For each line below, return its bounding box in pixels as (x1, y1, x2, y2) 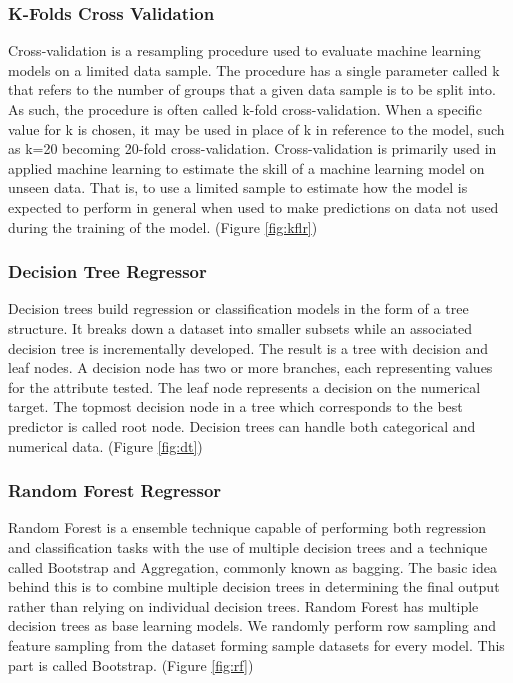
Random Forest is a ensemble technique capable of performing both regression (8, 517, 487, 538)
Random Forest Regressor (8, 478, 222, 503)
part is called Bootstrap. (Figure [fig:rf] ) (8, 654, 254, 675)
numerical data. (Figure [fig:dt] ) (8, 435, 203, 456)
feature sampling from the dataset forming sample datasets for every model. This (8, 634, 505, 655)
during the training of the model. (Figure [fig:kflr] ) (8, 216, 318, 237)
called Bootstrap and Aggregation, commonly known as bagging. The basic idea (8, 556, 497, 577)
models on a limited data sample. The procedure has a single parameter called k (8, 59, 500, 80)
